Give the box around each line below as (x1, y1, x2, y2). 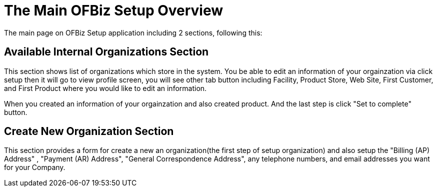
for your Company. (4, 163, 65, 172)
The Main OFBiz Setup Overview (4, 2, 223, 19)
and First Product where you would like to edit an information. (4, 83, 207, 92)
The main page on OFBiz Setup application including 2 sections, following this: (4, 28, 262, 37)
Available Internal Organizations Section (4, 45, 209, 58)
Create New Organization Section (4, 125, 174, 138)
